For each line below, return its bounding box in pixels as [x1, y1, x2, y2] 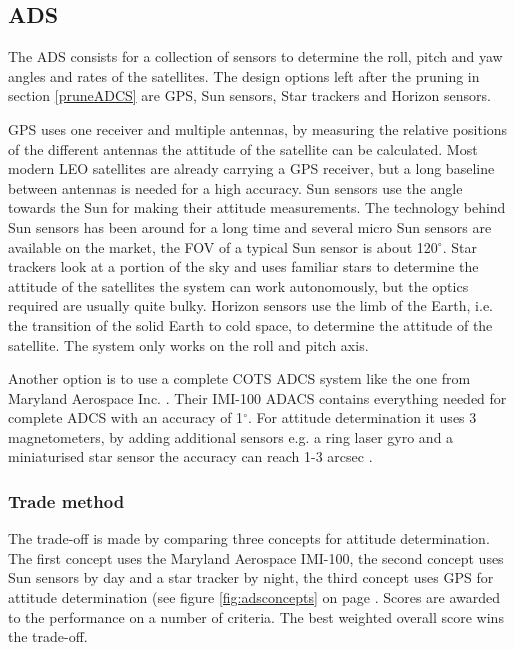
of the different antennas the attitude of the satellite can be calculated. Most [8, 138, 478, 159]
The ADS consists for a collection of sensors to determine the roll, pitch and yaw [8, 46, 503, 67]
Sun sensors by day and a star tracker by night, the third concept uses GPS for [8, 567, 494, 588]
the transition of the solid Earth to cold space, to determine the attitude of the [8, 314, 493, 335]
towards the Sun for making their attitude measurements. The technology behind [8, 197, 506, 218]
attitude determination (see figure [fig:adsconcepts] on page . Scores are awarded [8, 587, 501, 608]
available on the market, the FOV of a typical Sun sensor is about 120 [8, 236, 438, 257]
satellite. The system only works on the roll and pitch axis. [8, 334, 369, 355]
